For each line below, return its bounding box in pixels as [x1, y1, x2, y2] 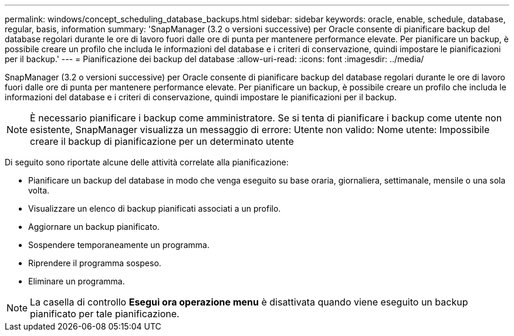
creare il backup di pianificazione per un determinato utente [30, 135, 294, 147]
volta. [28, 185, 50, 195]
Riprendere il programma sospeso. [28, 258, 161, 268]
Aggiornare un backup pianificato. [28, 222, 160, 232]
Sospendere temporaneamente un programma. [28, 240, 209, 250]
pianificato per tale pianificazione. [30, 308, 180, 320]
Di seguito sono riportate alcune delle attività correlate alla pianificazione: [5, 157, 289, 167]
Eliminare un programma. [28, 276, 125, 286]
